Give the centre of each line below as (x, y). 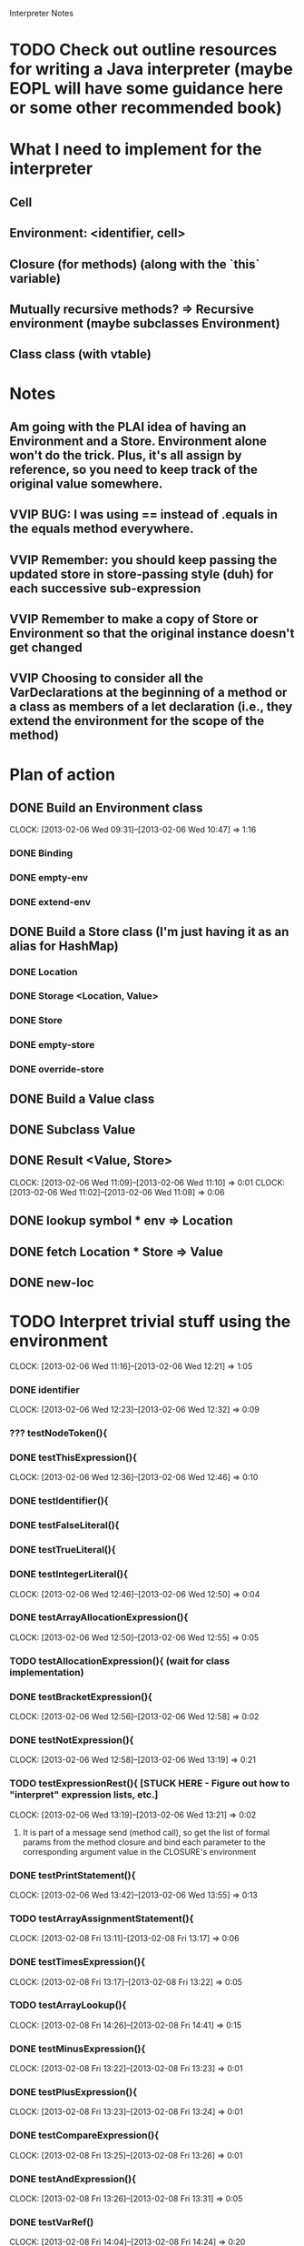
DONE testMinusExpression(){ (78, 2049)
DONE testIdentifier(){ (59, 1501)
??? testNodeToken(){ (59, 1434)
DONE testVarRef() (52, 2221)
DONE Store (36, 1021)
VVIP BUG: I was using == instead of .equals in (144, 514)
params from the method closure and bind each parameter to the (144, 1842)
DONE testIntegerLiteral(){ (69, 1575)
